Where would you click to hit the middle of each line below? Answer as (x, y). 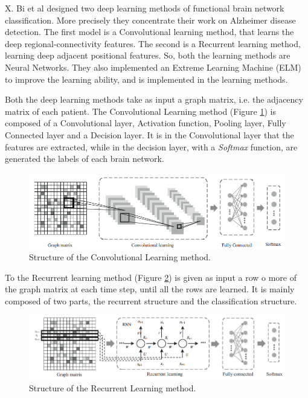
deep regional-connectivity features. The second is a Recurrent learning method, (153, 43)
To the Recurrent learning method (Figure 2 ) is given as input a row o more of (151, 277)
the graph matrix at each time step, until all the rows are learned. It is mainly (150, 289)
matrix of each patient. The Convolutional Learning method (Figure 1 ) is (141, 111)
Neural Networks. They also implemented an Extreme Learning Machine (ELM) (153, 67)
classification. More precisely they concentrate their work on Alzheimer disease (150, 20)
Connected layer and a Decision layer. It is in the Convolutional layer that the (149, 134)
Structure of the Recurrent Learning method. (113, 388)
